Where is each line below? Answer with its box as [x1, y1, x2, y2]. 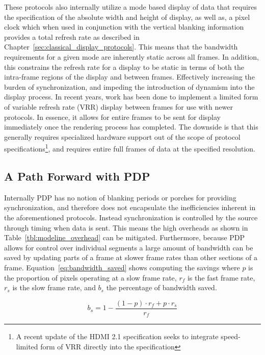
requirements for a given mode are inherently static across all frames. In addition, [4, 51, 259, 62]
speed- [221, 331, 241, 342]
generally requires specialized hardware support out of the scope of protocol [4, 131, 241, 142]
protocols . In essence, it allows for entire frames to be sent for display [4, 111, 221, 122]
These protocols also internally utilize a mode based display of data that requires [4, 2, 257, 12]
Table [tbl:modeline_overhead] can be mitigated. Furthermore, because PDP [4, 232, 245, 243]
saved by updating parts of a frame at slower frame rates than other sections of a [4, 252, 257, 263]
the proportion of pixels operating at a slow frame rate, [4, 272, 177, 283]
